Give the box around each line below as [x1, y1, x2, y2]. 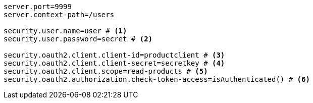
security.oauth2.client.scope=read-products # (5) [4, 67, 208, 75]
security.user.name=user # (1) [4, 27, 127, 35]
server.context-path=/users [4, 11, 115, 19]
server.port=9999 [4, 3, 72, 11]
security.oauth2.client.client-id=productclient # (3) [4, 51, 225, 59]
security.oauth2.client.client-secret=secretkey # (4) [4, 59, 225, 67]
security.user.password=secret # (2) [4, 35, 153, 43]
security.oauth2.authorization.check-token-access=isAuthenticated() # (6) [4, 75, 310, 83]
